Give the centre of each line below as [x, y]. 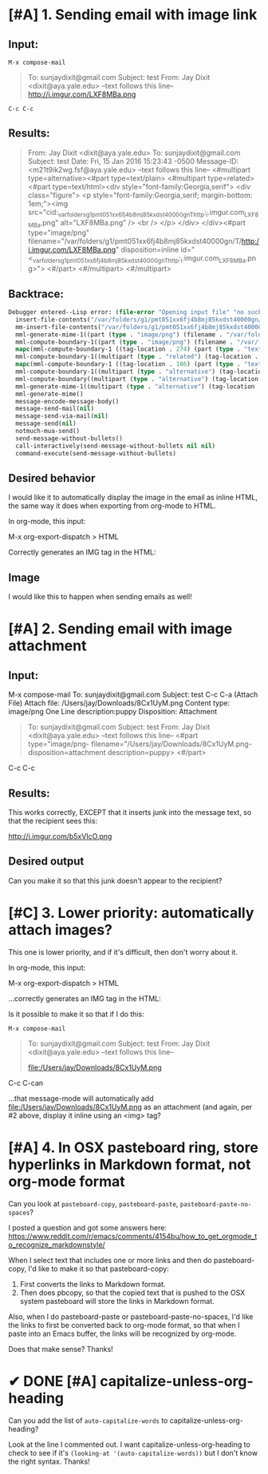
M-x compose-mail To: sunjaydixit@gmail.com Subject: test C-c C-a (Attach [133, 695]
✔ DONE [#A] [53, 1381]
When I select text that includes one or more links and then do [110, 1260]
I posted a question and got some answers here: [88, 1227]
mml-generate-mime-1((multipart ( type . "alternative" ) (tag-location [135, 386]
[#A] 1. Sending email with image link [133, 15]
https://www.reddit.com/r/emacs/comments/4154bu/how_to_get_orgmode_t [133, 1236]
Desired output [46, 862]
